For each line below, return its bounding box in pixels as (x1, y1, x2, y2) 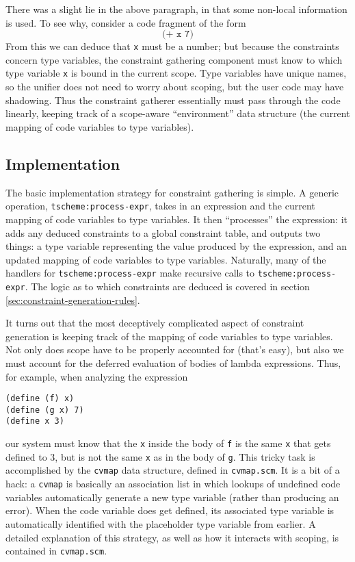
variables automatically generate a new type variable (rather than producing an (5, 489, 339, 504)
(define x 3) (5, 416, 64, 426)
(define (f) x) (5, 394, 75, 404)
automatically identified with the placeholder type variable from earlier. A (5, 516, 316, 531)
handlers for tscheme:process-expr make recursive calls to (5, 266, 255, 280)
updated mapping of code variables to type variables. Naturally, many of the (5, 252, 326, 266)
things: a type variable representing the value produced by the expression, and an (5, 239, 347, 253)
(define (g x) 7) (5, 405, 84, 415)
